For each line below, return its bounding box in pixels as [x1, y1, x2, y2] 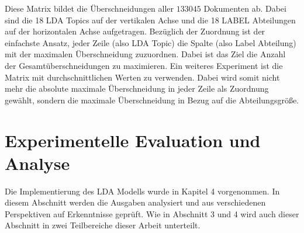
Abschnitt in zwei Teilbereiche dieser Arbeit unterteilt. [5, 219, 201, 231]
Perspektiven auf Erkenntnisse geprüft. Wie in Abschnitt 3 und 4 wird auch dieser [5, 207, 299, 220]
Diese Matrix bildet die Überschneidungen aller [5, 2, 174, 14]
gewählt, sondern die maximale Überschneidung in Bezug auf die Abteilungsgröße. [5, 93, 299, 106]
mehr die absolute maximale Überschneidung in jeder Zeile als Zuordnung [5, 82, 269, 95]
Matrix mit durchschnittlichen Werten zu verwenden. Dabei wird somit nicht [5, 71, 280, 83]
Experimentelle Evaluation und [5, 128, 261, 152]
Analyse [5, 151, 70, 175]
